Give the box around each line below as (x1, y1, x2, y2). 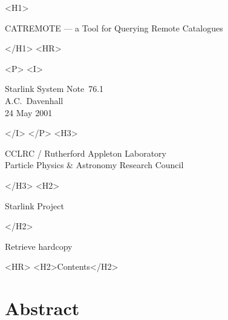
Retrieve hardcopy (5, 240, 73, 252)
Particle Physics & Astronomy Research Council (5, 158, 184, 171)
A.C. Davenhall (5, 94, 64, 106)
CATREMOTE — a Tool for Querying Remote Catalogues (5, 21, 223, 34)
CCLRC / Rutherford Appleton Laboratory (5, 146, 166, 159)
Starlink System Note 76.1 (5, 82, 104, 95)
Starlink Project (5, 199, 64, 212)
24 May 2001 (5, 106, 53, 119)
